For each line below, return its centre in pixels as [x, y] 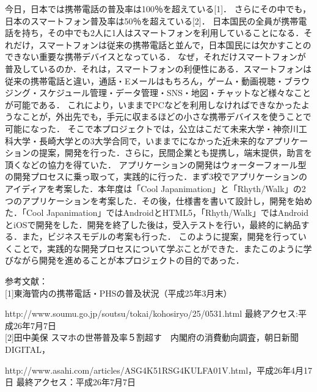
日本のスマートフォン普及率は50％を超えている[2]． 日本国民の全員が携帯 [152, 20]
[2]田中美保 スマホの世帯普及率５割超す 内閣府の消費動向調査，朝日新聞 [152, 337]
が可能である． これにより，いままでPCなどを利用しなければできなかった [153, 104]
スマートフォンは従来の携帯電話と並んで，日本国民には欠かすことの [175, 44]
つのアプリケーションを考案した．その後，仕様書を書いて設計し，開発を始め [159, 200]
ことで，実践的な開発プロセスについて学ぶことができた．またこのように [158, 248]
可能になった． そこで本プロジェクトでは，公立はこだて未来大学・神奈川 [152, 128]
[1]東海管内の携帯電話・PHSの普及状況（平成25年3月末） [118, 293]
